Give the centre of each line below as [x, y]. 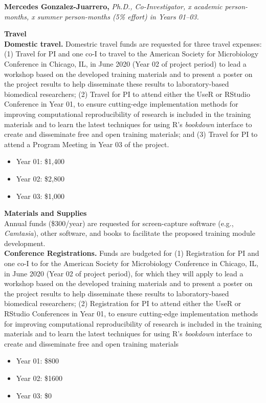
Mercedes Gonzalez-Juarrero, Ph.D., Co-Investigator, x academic [113, 6]
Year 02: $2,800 [40, 178]
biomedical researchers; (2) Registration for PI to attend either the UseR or [123, 303]
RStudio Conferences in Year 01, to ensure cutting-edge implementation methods [131, 314]
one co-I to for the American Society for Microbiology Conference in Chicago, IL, [131, 263]
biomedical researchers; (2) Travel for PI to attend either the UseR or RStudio [127, 94]
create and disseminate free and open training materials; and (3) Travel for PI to [131, 134]
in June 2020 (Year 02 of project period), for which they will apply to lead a [124, 273]
